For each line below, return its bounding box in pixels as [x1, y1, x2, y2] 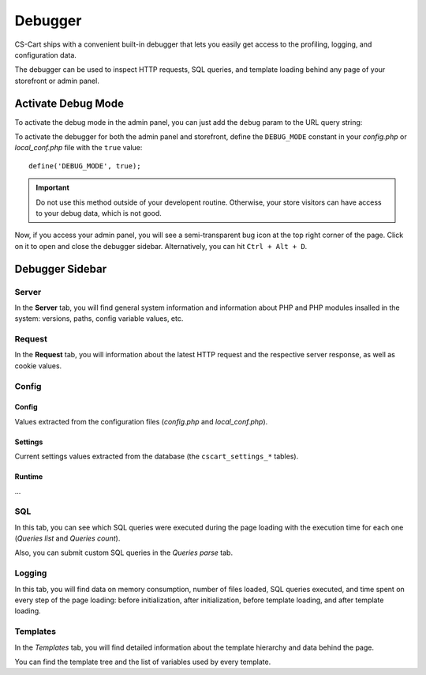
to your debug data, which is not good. [35, 208, 162, 217]
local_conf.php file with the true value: [14, 143, 143, 153]
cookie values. [14, 360, 62, 371]
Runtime [14, 472, 43, 481]
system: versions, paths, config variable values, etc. [14, 314, 184, 323]
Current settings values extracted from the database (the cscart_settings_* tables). [14, 451, 299, 462]
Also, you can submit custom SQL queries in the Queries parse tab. [14, 548, 233, 557]
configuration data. [14, 50, 77, 59]
